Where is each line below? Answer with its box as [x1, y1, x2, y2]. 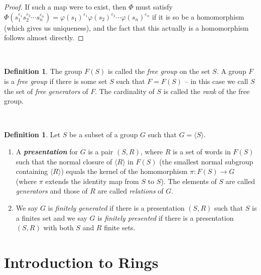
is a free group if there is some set [4, 75, 107, 86]
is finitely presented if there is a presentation [97, 212, 234, 223]
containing [16, 166, 48, 176]
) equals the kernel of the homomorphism [61, 166, 188, 176]
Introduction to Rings [4, 251, 159, 272]
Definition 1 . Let [4, 129, 61, 140]
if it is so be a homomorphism [152, 11, 244, 22]
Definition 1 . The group [4, 66, 82, 76]
